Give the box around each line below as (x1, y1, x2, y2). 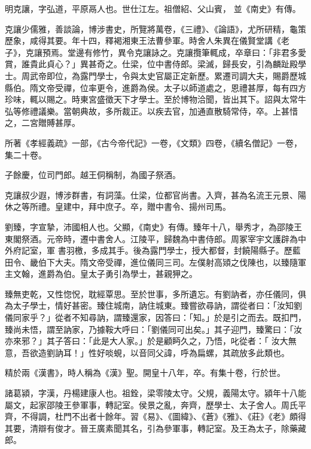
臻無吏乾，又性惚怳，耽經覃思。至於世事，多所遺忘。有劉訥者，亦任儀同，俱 (5, 287, 306, 300)
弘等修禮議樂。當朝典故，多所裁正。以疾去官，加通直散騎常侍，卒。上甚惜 (5, 104, 298, 117)
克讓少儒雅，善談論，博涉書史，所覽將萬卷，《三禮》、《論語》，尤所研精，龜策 (5, 22, 306, 35)
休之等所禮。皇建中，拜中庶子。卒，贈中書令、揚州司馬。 (5, 200, 231, 213)
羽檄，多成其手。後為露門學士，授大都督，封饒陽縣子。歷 (66, 244, 292, 257)
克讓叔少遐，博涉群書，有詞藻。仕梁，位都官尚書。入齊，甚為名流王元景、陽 (5, 188, 306, 201)
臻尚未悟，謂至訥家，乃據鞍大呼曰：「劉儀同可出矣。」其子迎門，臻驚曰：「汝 (5, 323, 302, 335)
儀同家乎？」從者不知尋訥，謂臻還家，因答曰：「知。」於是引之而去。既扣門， (5, 311, 306, 324)
